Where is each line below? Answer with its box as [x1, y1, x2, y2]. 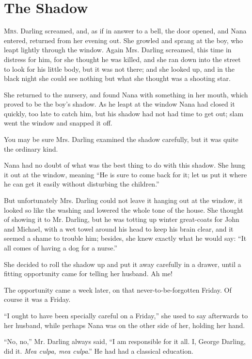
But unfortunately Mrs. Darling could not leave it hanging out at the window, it [4, 195, 243, 205]
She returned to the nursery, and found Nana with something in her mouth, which [4, 89, 248, 99]
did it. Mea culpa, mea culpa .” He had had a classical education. [4, 345, 193, 356]
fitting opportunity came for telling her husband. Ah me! [4, 268, 173, 279]
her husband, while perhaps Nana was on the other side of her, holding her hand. [4, 320, 245, 330]
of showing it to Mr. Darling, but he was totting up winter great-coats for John [4, 214, 239, 224]
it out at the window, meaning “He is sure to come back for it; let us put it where [4, 169, 247, 179]
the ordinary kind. [4, 143, 58, 154]
